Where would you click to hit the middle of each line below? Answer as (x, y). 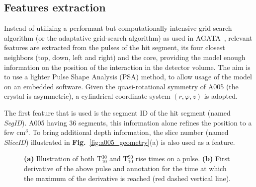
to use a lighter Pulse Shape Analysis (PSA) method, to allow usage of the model (128, 77)
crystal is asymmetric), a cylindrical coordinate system (87, 96)
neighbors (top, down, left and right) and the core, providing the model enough (125, 57)
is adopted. (221, 96)
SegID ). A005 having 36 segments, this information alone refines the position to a (128, 122)
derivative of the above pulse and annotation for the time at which (125, 168)
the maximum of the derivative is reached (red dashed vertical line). (128, 178)
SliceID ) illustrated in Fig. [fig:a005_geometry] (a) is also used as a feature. (120, 142)
